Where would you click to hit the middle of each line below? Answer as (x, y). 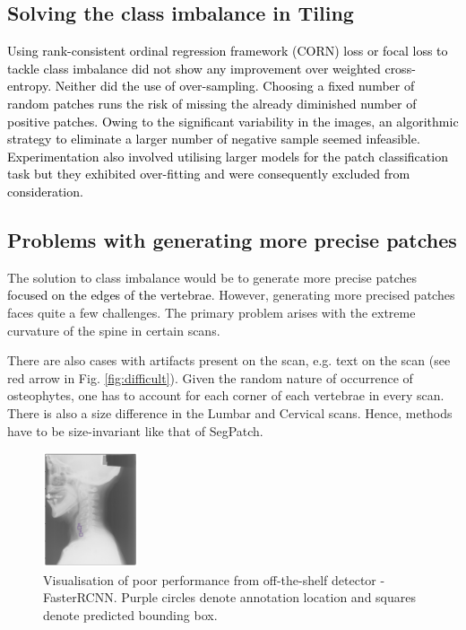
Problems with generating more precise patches (232, 239)
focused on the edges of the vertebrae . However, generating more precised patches (231, 295)
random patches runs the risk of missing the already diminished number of (212, 103)
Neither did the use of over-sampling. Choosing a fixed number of (235, 86)
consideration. (45, 191)
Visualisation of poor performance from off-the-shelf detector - (214, 579)
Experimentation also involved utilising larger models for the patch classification (228, 156)
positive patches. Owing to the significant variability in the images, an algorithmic (233, 121)
